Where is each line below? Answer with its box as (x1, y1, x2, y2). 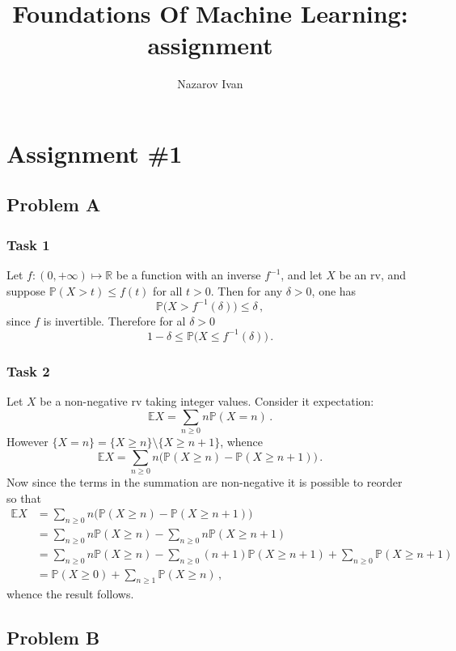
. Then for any (210, 282, 283, 299)
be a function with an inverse (116, 266, 261, 283)
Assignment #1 (6, 136, 183, 169)
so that (6, 489, 41, 506)
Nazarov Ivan (177, 75, 243, 92)
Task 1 (6, 234, 50, 254)
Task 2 (6, 360, 50, 381)
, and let (281, 266, 323, 283)
